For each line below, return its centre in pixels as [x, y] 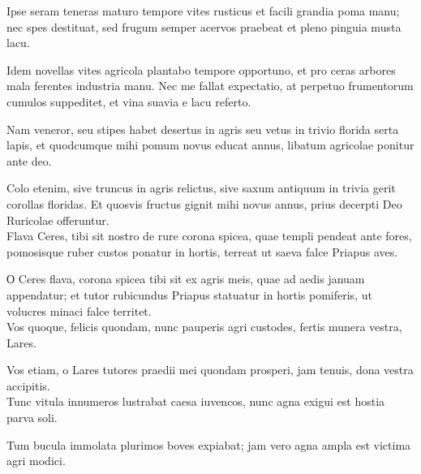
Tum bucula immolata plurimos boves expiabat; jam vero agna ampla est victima [209, 444]
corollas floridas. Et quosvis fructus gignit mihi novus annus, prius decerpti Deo [204, 203]
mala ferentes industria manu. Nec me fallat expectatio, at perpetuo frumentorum [210, 86]
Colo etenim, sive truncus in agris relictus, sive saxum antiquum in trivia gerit [201, 188]
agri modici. [36, 461]
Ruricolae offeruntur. [58, 220]
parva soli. [32, 418]
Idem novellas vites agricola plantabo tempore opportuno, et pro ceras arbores [201, 69]
